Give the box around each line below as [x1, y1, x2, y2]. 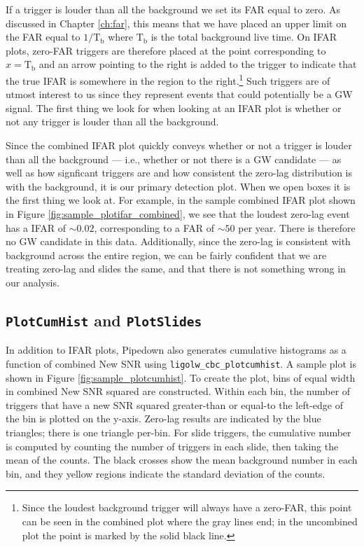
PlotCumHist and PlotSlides [6, 309, 202, 331]
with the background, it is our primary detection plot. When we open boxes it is [6, 179, 351, 193]
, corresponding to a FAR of [94, 220, 215, 235]
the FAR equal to [6, 29, 80, 44]
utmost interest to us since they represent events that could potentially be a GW [6, 87, 353, 102]
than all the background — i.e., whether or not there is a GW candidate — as [6, 151, 342, 166]
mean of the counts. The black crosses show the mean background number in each [6, 452, 358, 467]
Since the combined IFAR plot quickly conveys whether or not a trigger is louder [6, 138, 352, 152]
